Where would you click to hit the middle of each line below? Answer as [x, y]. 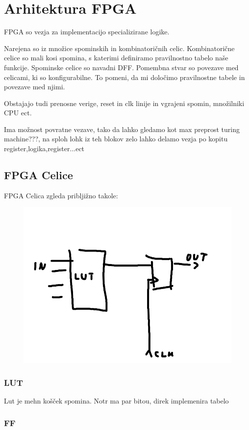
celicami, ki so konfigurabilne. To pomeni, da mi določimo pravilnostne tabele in [124, 77]
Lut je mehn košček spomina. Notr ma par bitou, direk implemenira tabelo [116, 401]
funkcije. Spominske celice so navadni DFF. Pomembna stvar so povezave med [121, 67]
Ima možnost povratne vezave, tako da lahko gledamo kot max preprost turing [122, 129]
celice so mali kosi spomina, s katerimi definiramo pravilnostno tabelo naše [116, 58]
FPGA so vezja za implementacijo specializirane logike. [87, 32]
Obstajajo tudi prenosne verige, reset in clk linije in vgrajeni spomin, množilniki [124, 103]
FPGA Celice [38, 175]
